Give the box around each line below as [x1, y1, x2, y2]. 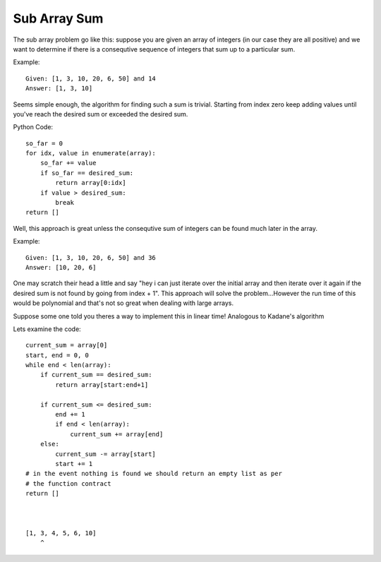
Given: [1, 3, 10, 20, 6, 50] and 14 [25, 74, 157, 83]
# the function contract [25, 479, 111, 487]
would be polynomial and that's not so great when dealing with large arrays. [13, 299, 234, 307]
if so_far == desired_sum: [40, 169, 134, 177]
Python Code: [13, 123, 53, 131]
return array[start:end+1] [55, 381, 149, 388]
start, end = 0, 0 [25, 351, 90, 359]
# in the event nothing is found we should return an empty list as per [25, 470, 282, 478]
